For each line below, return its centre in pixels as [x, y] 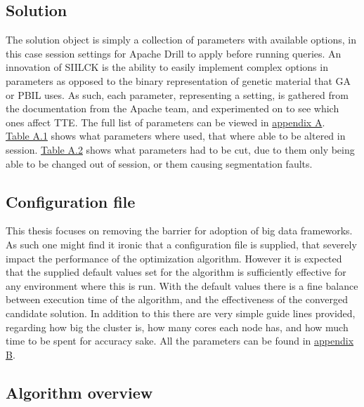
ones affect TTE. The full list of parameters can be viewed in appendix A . [165, 122]
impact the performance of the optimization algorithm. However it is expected [174, 258]
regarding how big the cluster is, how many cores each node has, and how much [177, 327]
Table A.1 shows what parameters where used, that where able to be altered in [176, 136]
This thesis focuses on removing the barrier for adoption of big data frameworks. [179, 231]
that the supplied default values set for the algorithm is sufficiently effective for [176, 272]
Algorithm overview [79, 392]
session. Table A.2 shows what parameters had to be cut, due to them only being [180, 149]
